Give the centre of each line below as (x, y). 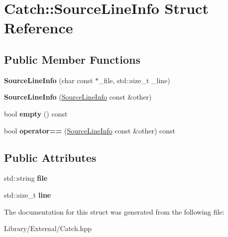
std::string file (26, 178)
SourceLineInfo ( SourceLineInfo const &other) (78, 97)
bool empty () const (36, 113)
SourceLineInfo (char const (49, 80)
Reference (39, 28)
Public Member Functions (72, 59)
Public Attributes (50, 157)
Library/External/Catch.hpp (48, 228)
